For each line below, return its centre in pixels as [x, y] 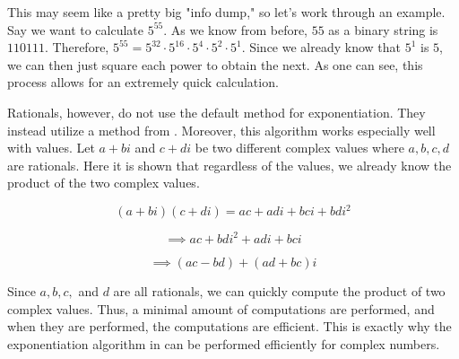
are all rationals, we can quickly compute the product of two [279, 290]
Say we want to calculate [76, 29]
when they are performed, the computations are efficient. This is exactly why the [229, 326]
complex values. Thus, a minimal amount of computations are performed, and [221, 308]
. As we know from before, [236, 29]
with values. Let [51, 148]
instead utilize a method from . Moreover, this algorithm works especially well [221, 130]
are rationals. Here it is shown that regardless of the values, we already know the [229, 165]
